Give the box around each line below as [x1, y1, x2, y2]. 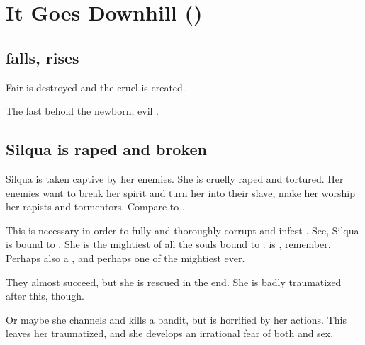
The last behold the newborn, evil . [6, 103, 159, 118]
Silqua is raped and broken [6, 138, 207, 160]
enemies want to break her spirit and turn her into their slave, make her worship [6, 185, 355, 200]
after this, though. [6, 288, 84, 303]
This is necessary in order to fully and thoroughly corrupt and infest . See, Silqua [6, 222, 359, 237]
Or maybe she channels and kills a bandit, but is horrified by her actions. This [6, 312, 347, 327]
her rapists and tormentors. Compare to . [6, 199, 185, 214]
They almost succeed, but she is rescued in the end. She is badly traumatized [6, 274, 342, 289]
